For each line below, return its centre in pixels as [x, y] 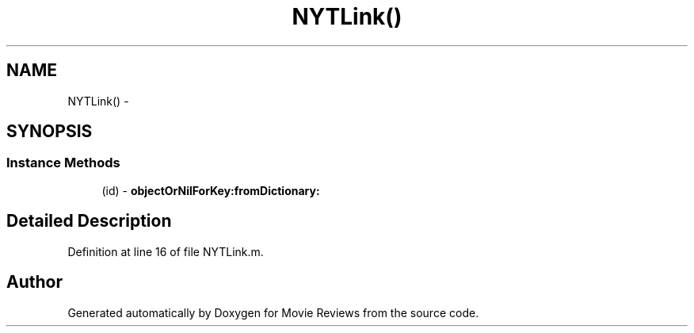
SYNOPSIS [50, 132]
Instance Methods [63, 163]
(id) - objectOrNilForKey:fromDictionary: [211, 190]
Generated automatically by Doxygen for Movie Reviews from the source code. [273, 312]
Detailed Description [89, 221]
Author [34, 282]
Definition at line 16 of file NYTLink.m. [166, 251]
